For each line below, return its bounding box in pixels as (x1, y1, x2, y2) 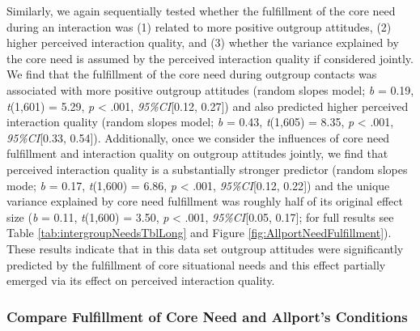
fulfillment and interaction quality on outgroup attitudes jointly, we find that (6, 145, 388, 162)
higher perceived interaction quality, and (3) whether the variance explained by (6, 34, 399, 51)
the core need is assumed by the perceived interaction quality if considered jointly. (6, 49, 414, 66)
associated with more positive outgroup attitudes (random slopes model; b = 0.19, (6, 81, 414, 98)
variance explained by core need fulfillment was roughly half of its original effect (6, 193, 403, 210)
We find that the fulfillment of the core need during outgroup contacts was (6, 66, 377, 83)
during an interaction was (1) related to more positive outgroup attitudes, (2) (6, 18, 392, 35)
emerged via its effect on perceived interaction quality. (6, 272, 275, 289)
